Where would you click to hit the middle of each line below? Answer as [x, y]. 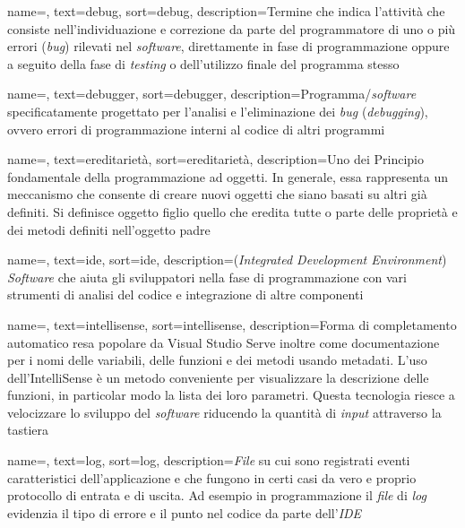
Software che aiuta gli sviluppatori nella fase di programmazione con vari [207, 277]
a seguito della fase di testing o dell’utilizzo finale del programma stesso [203, 63]
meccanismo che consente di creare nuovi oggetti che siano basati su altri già [217, 194]
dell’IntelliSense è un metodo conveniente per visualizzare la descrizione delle [218, 377]
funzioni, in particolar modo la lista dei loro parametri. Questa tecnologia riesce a [231, 395]
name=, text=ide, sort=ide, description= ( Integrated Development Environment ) [227, 260]
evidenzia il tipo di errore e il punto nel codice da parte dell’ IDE [185, 512]
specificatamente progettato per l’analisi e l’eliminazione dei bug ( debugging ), [218, 111]
